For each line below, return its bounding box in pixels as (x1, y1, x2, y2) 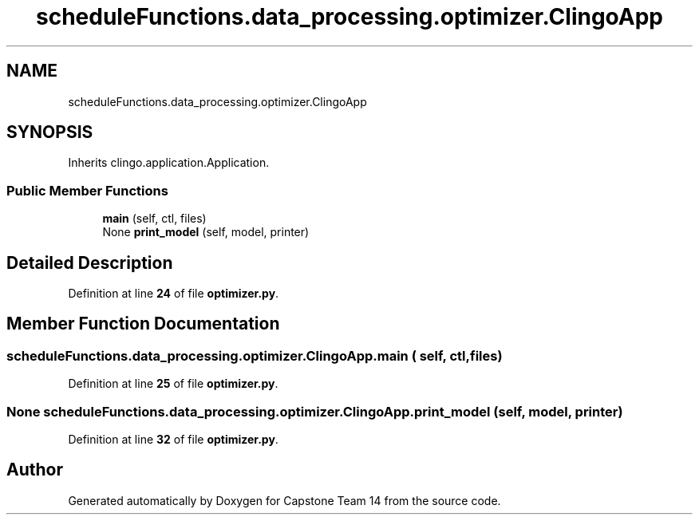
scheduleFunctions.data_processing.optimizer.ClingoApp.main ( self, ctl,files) (6, 347, 503, 364)
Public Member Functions (6, 182, 168, 199)
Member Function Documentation (6, 314, 280, 334)
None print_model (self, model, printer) (102, 225, 310, 239)
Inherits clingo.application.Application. (68, 156, 270, 170)
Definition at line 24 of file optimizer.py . (68, 286, 279, 301)
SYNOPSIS (6, 122, 93, 143)
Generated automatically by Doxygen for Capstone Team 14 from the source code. (68, 493, 501, 507)
